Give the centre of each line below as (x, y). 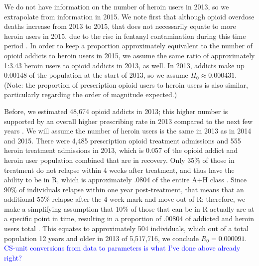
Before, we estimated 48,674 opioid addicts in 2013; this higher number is (116, 111)
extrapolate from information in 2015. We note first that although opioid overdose (129, 16)
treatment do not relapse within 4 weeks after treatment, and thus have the (119, 170)
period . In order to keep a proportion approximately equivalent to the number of (128, 46)
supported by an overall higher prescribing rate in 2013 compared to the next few (128, 121)
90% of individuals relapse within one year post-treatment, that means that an (124, 189)
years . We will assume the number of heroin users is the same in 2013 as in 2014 (128, 131)
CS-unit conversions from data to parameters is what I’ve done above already (122, 248)
